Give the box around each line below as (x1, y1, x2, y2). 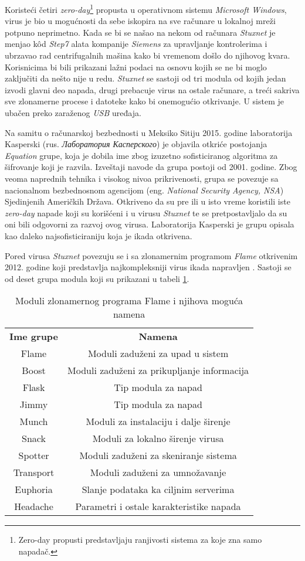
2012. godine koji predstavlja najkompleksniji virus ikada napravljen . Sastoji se (5, 261, 292, 273)
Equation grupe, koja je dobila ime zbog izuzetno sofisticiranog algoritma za (5, 149, 278, 161)
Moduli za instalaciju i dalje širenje (86, 414, 231, 429)
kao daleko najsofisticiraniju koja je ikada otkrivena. (5, 229, 192, 242)
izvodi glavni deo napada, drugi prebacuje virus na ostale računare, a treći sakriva (5, 83, 300, 96)
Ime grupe (9, 329, 59, 344)
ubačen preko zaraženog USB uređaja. (5, 107, 141, 118)
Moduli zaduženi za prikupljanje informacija (67, 363, 249, 378)
